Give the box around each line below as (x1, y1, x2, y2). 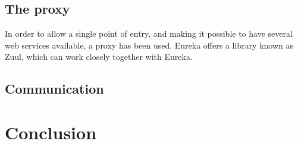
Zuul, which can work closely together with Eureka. (5, 50, 193, 63)
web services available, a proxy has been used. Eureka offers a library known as (5, 39, 294, 51)
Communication (5, 79, 104, 98)
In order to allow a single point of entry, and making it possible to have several (5, 27, 293, 40)
